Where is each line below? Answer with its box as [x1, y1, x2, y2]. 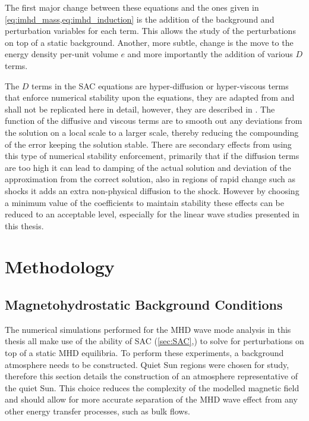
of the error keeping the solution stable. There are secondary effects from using [5, 138, 292, 150]
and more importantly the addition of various [127, 48, 293, 60]
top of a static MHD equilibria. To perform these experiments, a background [5, 347, 284, 359]
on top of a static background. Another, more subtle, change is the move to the [5, 36, 294, 48]
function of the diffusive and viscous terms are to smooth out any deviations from [5, 114, 302, 127]
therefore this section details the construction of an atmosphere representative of [5, 370, 298, 382]
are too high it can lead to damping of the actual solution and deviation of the [5, 161, 291, 173]
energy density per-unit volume [5, 48, 118, 60]
